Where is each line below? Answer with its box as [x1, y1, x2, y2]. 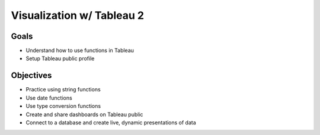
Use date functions [25, 94, 72, 101]
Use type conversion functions [25, 103, 101, 110]
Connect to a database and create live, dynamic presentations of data [25, 118, 197, 126]
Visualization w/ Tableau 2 [11, 9, 145, 22]
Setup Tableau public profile [25, 55, 95, 62]
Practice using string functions [25, 86, 101, 93]
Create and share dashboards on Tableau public [25, 111, 143, 118]
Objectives [11, 71, 52, 81]
